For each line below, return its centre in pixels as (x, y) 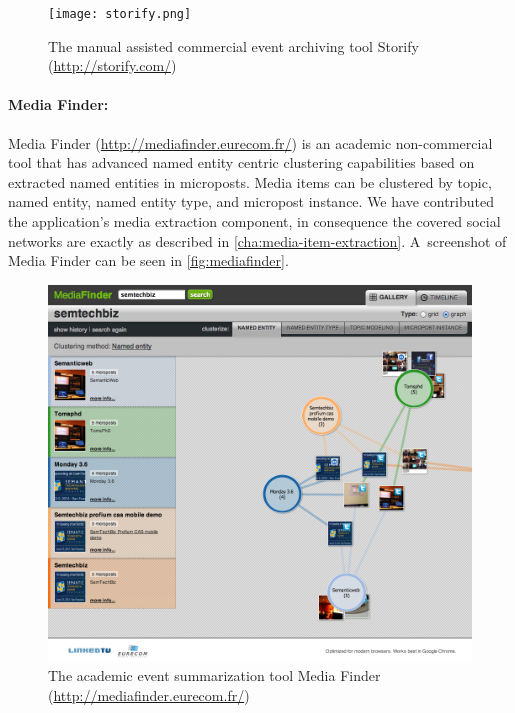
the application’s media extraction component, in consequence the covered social (254, 221)
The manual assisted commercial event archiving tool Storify (233, 45)
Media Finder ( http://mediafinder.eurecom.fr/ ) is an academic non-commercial (250, 142)
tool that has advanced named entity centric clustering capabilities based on (241, 162)
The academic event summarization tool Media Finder (214, 675)
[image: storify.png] (120, 14)
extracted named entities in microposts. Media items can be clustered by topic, (250, 181)
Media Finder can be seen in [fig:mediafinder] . (148, 260)
